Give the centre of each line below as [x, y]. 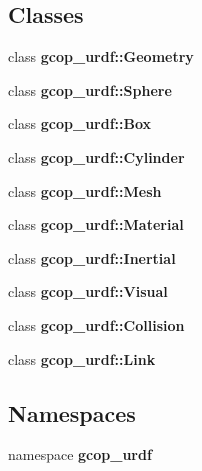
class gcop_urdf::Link [82, 358]
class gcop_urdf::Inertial [92, 257]
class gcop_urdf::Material [96, 224]
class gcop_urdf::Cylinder [96, 156]
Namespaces [72, 412]
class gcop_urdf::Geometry [101, 56]
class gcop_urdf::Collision [96, 324]
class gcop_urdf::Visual [88, 291]
